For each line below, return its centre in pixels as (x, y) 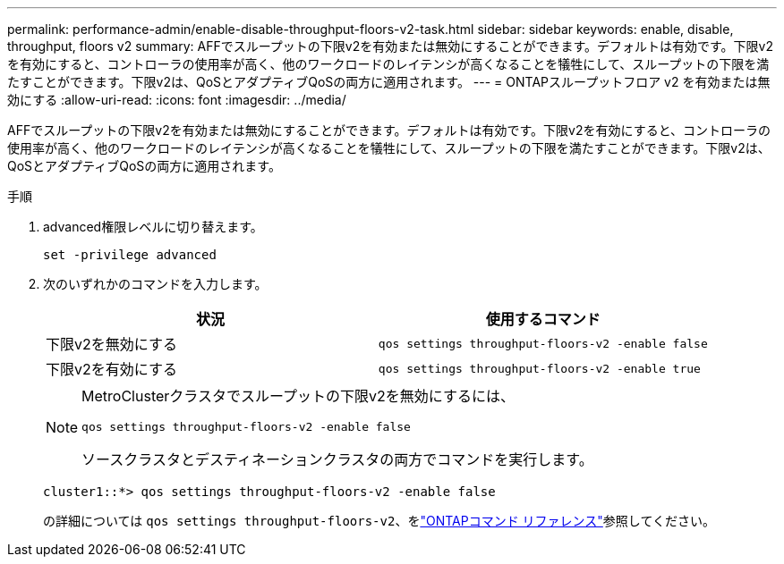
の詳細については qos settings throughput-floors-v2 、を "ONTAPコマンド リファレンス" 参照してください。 (379, 521)
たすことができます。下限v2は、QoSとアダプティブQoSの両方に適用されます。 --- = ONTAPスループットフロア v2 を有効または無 (389, 82)
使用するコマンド (543, 319)
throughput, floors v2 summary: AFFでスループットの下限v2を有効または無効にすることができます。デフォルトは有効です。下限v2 (391, 46)
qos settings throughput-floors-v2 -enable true (539, 368)
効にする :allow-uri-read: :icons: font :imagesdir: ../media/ (177, 100)
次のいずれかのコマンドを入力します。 (155, 284)
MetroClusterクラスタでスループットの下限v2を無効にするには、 (298, 396)
